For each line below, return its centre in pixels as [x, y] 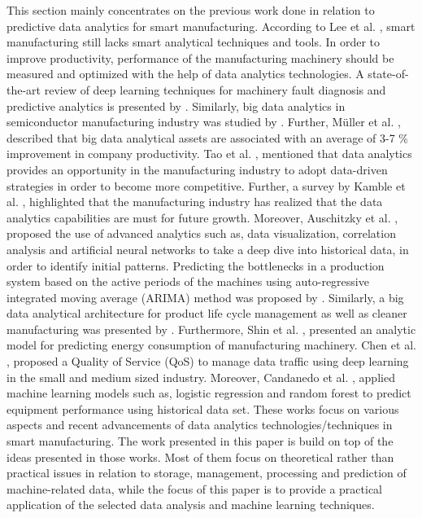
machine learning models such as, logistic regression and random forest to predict [209, 393]
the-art [24, 89]
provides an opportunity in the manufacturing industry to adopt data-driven [197, 169]
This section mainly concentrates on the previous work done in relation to [191, 10]
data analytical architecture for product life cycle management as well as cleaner [207, 313]
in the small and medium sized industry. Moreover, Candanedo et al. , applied [201, 377]
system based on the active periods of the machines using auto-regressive [188, 281]
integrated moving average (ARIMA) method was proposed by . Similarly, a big [205, 297]
